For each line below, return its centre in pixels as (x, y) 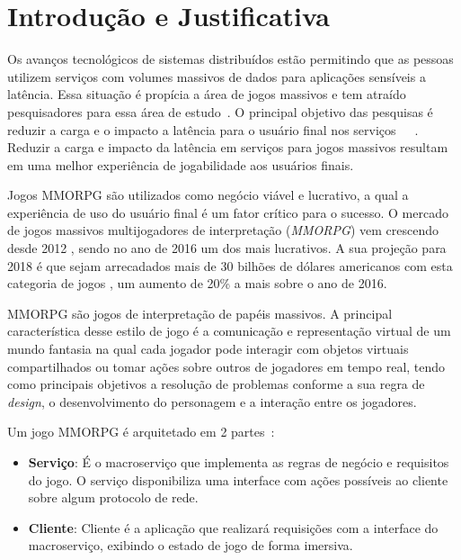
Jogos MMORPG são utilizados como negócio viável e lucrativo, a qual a (208, 195)
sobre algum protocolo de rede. (113, 497)
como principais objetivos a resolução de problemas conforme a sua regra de (216, 384)
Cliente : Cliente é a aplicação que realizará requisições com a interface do (233, 527)
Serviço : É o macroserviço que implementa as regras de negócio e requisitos (239, 462)
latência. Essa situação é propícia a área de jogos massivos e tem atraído (207, 94)
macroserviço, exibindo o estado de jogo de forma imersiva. (191, 545)
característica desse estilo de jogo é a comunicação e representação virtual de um (229, 331)
